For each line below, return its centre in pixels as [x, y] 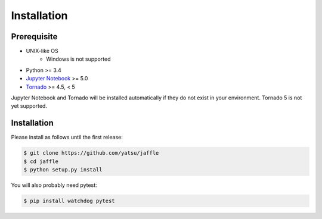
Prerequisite [34, 37]
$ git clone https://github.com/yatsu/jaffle [91, 153]
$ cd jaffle [41, 161]
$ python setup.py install [63, 170]
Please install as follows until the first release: [67, 137]
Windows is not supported [78, 59]
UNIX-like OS [42, 51]
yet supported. [29, 106]
